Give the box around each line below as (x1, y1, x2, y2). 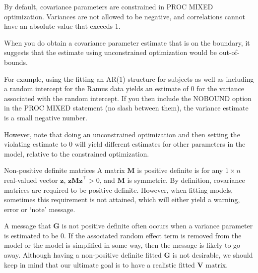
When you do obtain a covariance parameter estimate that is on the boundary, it (4, 37, 250, 48)
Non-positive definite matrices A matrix (4, 165, 125, 175)
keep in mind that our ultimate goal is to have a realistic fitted (4, 259, 195, 270)
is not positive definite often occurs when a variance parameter (62, 220, 253, 231)
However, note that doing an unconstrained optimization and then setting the (4, 129, 240, 139)
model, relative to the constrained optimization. (4, 148, 149, 159)
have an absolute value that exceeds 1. (4, 21, 121, 31)
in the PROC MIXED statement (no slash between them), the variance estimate (4, 103, 249, 113)
